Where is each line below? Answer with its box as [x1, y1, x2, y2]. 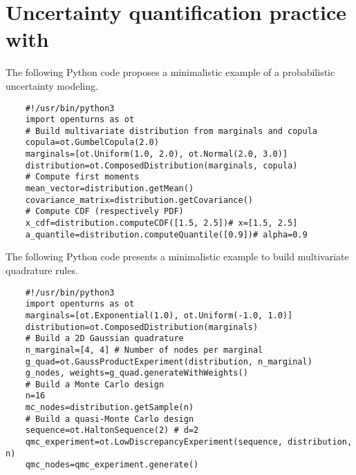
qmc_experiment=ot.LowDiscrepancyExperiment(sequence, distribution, [25, 437, 353, 447]
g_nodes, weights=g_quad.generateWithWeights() [25, 368, 248, 378]
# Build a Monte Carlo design [25, 379, 165, 389]
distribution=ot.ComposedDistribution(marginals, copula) [25, 160, 298, 171]
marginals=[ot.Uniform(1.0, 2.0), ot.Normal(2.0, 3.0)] [25, 149, 288, 159]
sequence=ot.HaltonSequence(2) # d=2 [25, 425, 199, 436]
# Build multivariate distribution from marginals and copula [25, 126, 318, 136]
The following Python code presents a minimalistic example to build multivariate [6, 249, 349, 264]
